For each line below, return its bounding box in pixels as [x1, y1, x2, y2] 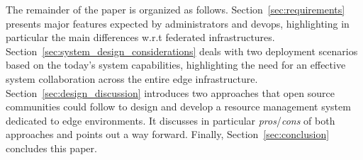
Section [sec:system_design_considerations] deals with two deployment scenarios [6, 43, 358, 58]
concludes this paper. [6, 140, 97, 155]
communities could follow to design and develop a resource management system [6, 99, 351, 114]
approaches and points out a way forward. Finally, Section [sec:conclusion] [6, 127, 330, 142]
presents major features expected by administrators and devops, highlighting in [6, 16, 350, 30]
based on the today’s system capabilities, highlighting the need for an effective [6, 57, 346, 72]
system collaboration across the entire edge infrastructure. [6, 71, 258, 86]
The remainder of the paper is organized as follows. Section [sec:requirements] [6, 2, 345, 16]
